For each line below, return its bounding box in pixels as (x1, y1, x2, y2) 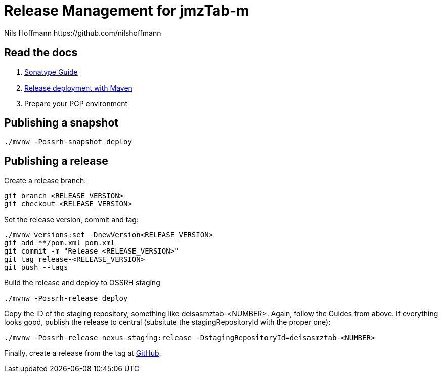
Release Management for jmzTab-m (4, 2, 249, 19)
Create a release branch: (4, 176, 86, 185)
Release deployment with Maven (24, 83, 132, 92)
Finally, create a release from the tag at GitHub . (4, 349, 161, 358)
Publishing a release (4, 154, 108, 167)
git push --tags (4, 263, 68, 272)
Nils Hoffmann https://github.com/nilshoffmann (4, 28, 161, 37)
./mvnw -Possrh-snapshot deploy (4, 138, 132, 146)
